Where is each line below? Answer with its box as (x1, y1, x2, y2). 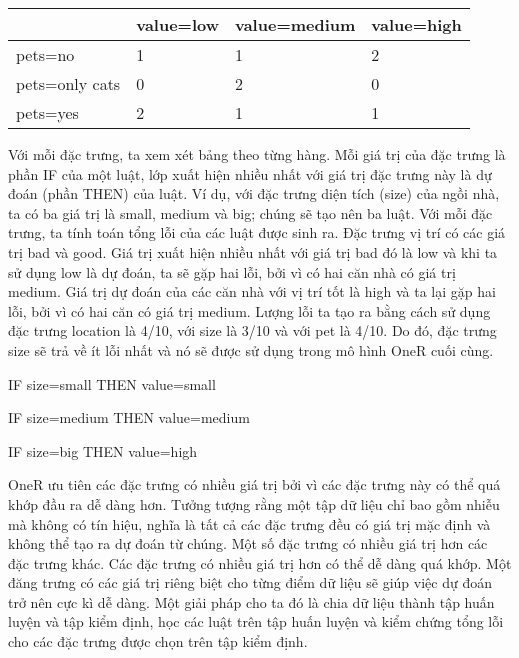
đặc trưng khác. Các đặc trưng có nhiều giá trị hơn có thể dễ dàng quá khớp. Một (8, 552, 512, 573)
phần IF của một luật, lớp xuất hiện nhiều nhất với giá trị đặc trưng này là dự (8, 163, 492, 184)
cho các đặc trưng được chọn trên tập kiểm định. (8, 631, 308, 652)
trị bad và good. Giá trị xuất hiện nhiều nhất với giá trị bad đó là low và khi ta (8, 241, 498, 262)
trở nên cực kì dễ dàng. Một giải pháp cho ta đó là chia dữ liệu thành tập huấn (8, 591, 495, 612)
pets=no (16, 43, 75, 66)
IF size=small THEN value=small (8, 373, 216, 394)
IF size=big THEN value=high (8, 440, 198, 461)
